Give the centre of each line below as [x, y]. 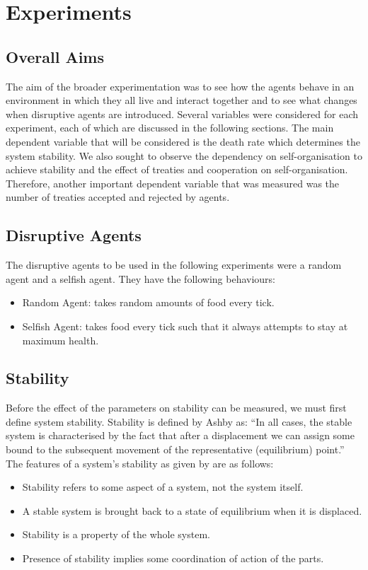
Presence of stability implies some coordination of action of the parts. [173, 558]
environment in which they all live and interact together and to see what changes [182, 100]
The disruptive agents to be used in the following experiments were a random [174, 265]
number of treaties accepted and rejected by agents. [118, 197]
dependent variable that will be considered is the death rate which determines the [183, 141]
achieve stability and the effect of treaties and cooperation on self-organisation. [177, 169]
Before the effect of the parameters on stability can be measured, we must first [176, 408]
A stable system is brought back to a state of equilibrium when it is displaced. [192, 510]
